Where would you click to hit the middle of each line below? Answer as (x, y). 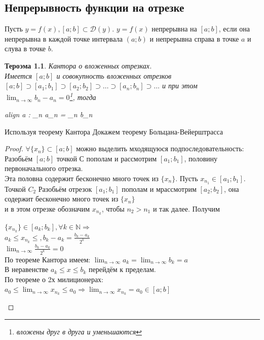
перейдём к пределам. (122, 269)
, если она (234, 29)
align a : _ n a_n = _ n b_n (49, 114)
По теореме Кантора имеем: (48, 259)
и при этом (180, 86)
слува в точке (25, 48)
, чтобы (113, 209)
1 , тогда (83, 96)
